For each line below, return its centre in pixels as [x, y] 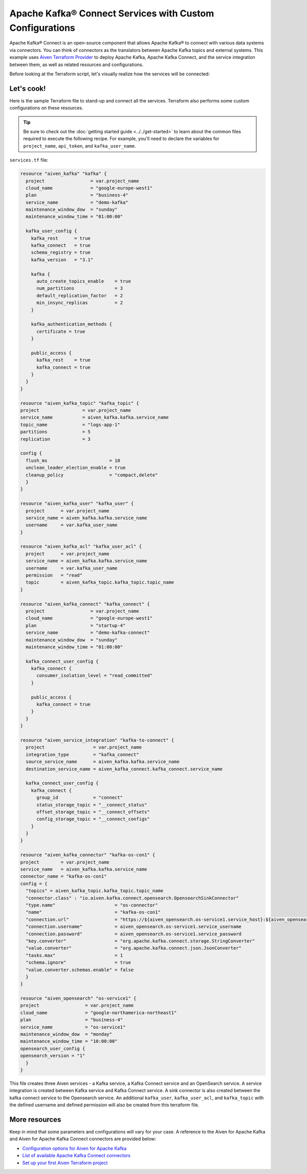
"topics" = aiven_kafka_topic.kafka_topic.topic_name [95, 891]
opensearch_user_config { [53, 1048]
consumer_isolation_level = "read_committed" [95, 676]
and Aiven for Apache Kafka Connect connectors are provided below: [83, 1139]
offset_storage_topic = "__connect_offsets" [93, 812]
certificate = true [61, 331]
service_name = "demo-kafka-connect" [88, 633]
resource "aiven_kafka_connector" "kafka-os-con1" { [88, 855]
